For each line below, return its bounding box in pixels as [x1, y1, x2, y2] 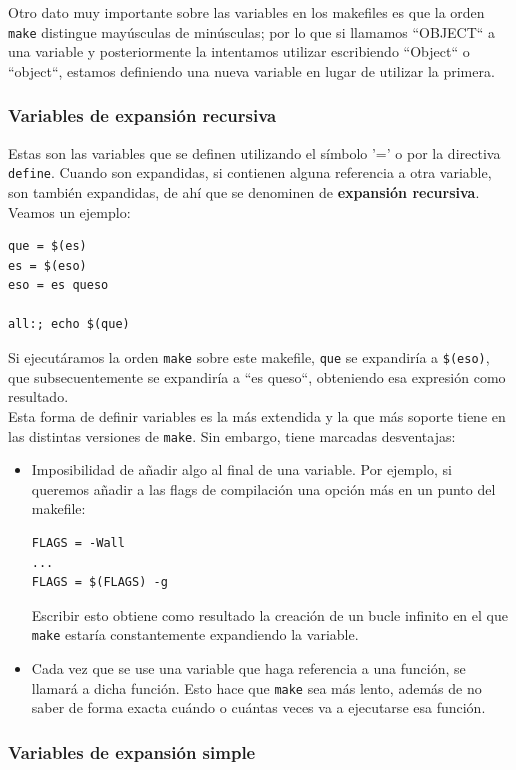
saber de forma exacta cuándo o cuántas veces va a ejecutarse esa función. [31, 697, 486, 718]
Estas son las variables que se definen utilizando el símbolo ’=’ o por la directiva [8, 142, 501, 163]
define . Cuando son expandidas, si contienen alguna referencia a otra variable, [8, 162, 492, 183]
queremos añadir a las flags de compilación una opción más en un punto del [31, 478, 496, 499]
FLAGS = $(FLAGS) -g [31, 575, 168, 590]
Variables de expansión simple [8, 739, 256, 764]
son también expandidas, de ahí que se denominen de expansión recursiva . [8, 181, 480, 202]
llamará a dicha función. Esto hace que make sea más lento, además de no [31, 677, 482, 698]
